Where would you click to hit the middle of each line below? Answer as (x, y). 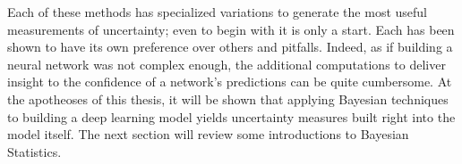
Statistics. (34, 151)
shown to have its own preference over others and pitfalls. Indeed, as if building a (230, 47)
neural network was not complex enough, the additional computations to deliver (227, 64)
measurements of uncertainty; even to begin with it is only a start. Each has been (231, 29)
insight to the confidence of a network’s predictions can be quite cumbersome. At (230, 82)
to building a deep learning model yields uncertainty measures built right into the (231, 116)
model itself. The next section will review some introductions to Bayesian (208, 134)
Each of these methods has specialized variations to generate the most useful (217, 12)
